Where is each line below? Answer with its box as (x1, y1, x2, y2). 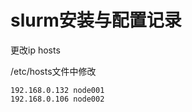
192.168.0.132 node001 (10, 85, 105, 95)
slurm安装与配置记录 (10, 9, 182, 32)
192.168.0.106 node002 (10, 94, 105, 104)
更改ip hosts (10, 44, 61, 56)
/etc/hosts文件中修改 (10, 65, 97, 77)
